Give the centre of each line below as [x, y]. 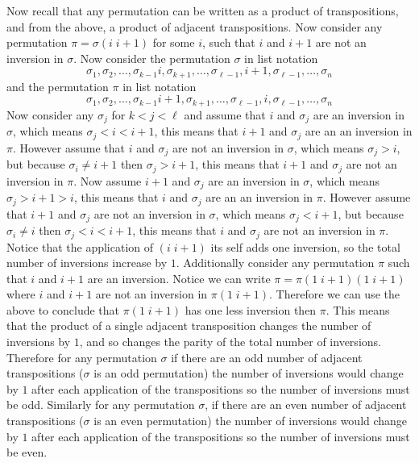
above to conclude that [63, 309]
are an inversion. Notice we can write [179, 278]
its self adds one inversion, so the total [305, 246]
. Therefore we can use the [334, 294]
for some [174, 42]
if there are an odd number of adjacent [267, 357]
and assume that [225, 114]
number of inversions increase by [87, 263]
